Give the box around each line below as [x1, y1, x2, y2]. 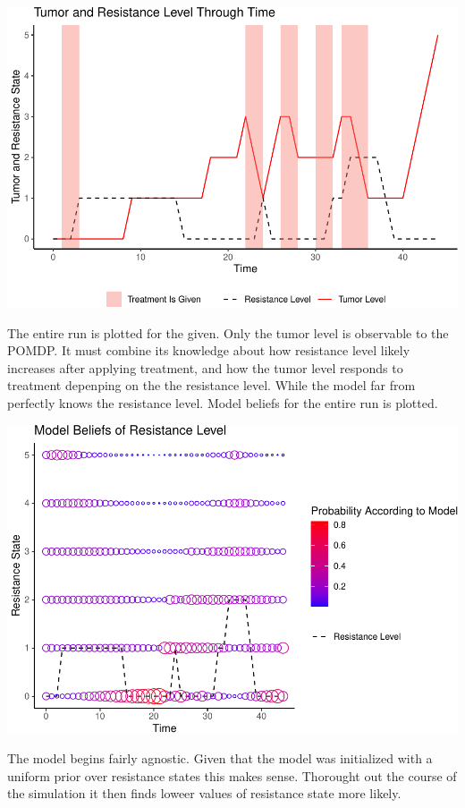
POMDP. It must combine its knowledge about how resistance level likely [7, 341, 410, 360]
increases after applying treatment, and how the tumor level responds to [7, 358, 403, 377]
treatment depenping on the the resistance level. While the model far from [7, 376, 416, 395]
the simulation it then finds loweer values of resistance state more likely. [7, 784, 402, 803]
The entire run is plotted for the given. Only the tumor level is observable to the [7, 323, 449, 342]
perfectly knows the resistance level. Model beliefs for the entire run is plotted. [7, 393, 438, 412]
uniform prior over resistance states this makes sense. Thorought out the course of [7, 766, 457, 785]
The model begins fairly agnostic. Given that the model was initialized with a [7, 748, 433, 767]
